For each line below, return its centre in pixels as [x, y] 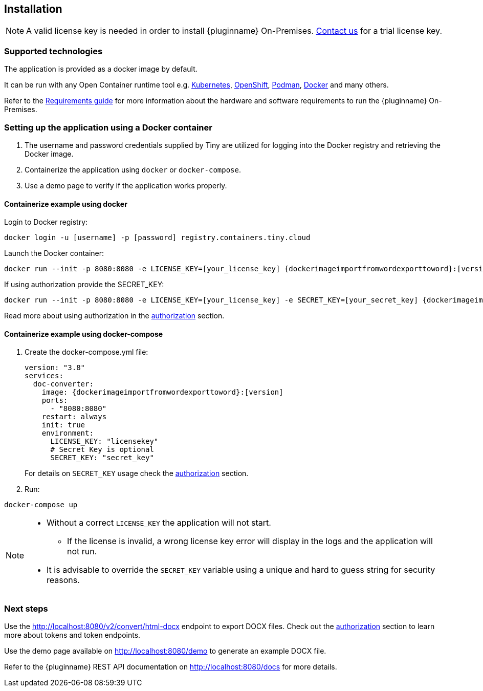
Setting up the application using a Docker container [108, 127]
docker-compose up [41, 505]
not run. [82, 552]
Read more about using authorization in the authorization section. [114, 316]
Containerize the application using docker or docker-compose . [133, 169]
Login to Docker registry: [46, 222]
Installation [33, 9]
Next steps [26, 608]
